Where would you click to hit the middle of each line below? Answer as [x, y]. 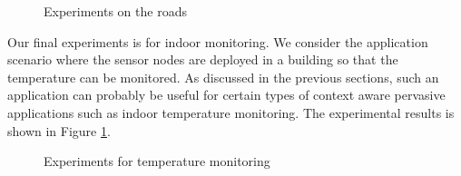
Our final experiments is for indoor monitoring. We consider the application [218, 41]
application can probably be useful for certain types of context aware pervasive [226, 95]
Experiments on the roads [115, 11]
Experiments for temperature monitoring [157, 161]
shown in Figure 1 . [59, 130]
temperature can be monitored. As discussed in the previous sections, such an [223, 77]
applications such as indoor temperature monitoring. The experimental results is [231, 112]
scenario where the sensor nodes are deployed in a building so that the [203, 59]
